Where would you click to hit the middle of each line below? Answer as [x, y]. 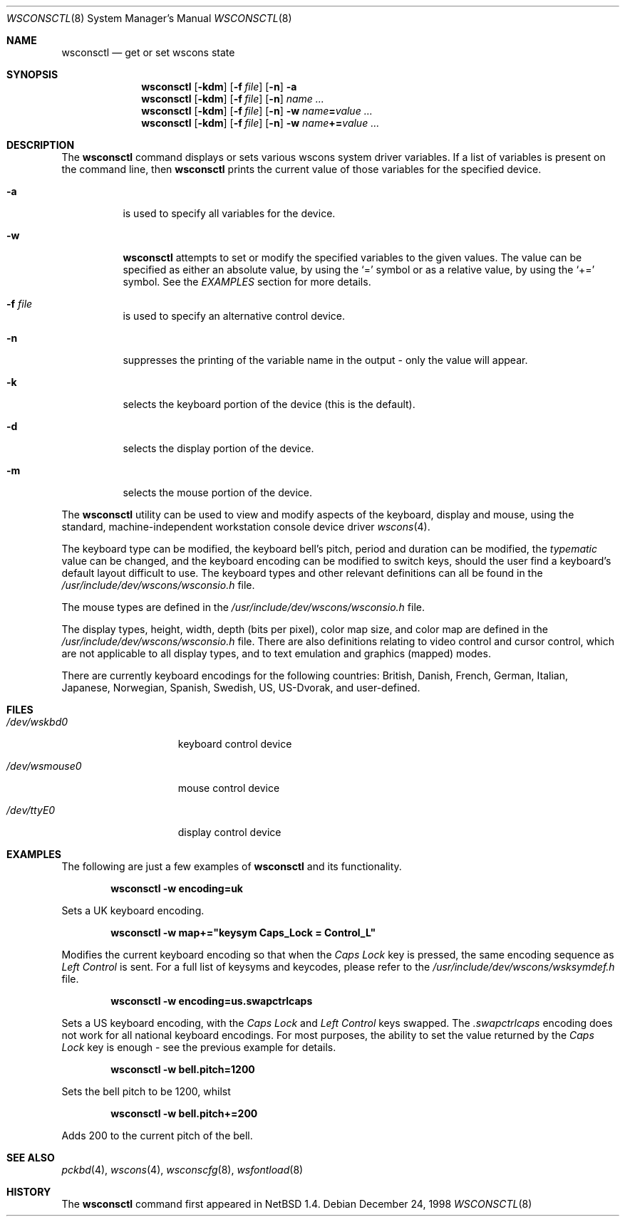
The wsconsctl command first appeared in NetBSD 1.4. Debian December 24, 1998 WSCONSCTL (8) [297, 1204]
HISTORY [29, 1192]
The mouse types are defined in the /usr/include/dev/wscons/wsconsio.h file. [243, 607]
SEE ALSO [31, 1158]
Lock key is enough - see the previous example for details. [199, 1047]
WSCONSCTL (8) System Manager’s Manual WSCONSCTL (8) [149, 18]
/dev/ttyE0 [31, 810]
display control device [229, 832]
